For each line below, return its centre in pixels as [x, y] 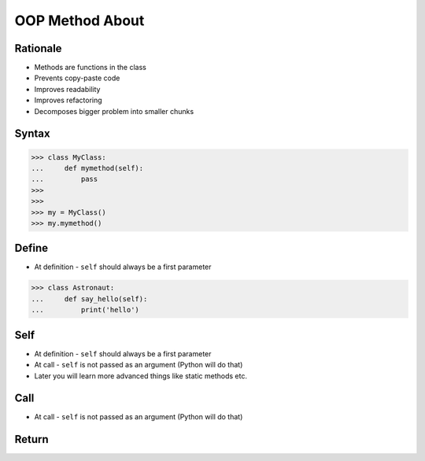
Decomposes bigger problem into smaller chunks [114, 111]
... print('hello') [85, 310]
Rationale [38, 48]
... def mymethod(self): [87, 168]
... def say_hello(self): [89, 299]
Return [31, 439]
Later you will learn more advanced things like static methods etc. [141, 376]
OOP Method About [79, 20]
